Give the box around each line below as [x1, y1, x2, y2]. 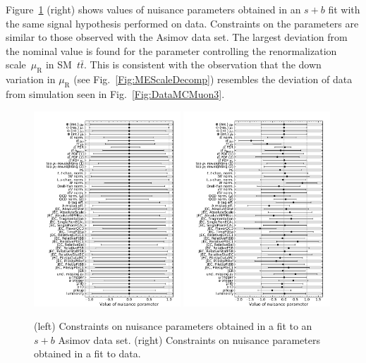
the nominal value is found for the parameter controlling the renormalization [6, 43, 337, 58]
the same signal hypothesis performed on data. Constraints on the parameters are [6, 16, 359, 30]
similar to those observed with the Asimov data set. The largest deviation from [6, 30, 348, 44]
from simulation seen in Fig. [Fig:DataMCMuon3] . [6, 86, 225, 101]
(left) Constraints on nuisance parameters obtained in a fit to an [34, 319, 312, 333]
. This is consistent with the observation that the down [84, 57, 322, 72]
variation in [6, 72, 56, 87]
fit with [328, 2, 360, 16]
